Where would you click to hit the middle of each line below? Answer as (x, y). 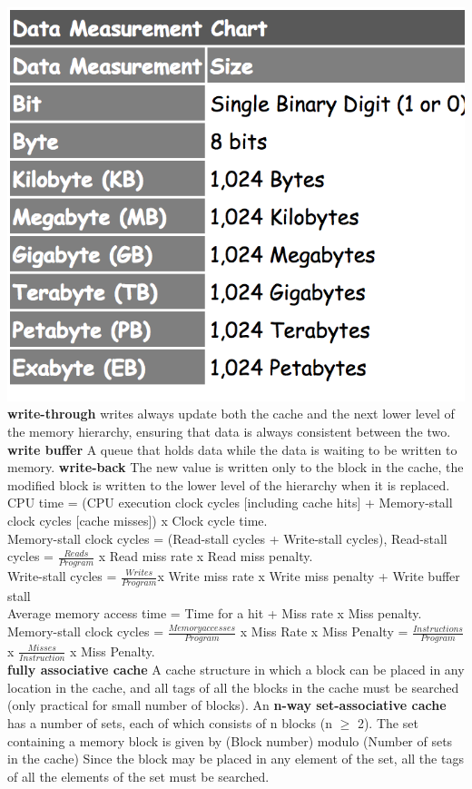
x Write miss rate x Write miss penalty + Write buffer (309, 576)
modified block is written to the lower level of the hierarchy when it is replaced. (229, 484)
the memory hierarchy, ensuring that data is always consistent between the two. (229, 432)
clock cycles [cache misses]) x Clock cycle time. (138, 520)
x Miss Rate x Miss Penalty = (324, 631)
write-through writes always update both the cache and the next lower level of (231, 414)
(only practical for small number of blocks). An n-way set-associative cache (227, 705)
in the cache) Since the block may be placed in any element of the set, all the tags (236, 759)
